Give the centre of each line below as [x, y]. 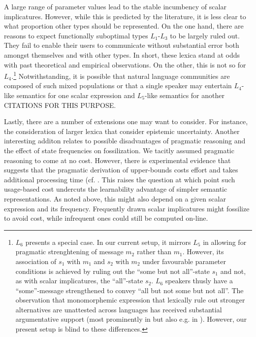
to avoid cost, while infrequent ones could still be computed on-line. [106, 218]
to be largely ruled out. [205, 35]
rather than [154, 252]
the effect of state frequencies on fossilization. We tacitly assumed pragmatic [119, 150]
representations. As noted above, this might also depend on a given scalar [115, 198]
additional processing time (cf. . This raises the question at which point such [120, 179]
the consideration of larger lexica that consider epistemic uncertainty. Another [122, 131]
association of [36, 261]
